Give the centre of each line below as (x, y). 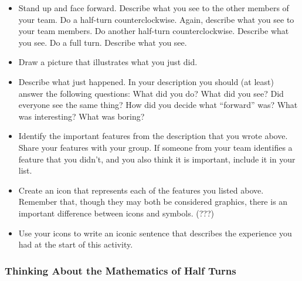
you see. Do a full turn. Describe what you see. (103, 42)
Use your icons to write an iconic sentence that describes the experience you (155, 233)
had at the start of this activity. (76, 244)
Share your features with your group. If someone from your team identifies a (155, 147)
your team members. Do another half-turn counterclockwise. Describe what (154, 31)
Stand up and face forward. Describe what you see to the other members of (154, 8)
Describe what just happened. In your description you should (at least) (146, 81)
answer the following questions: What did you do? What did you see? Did (151, 93)
